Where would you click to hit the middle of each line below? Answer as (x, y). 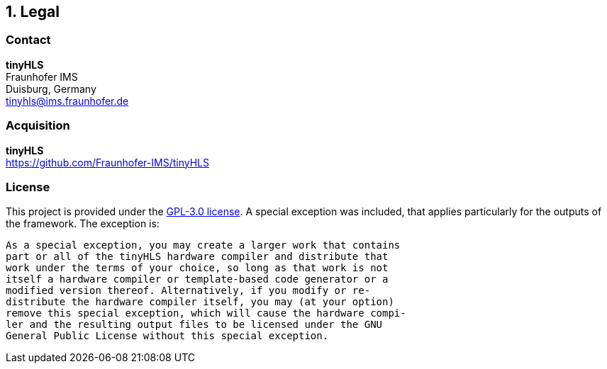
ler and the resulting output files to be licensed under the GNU (194, 325)
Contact (28, 40)
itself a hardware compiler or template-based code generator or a (197, 279)
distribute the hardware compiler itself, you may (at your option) (200, 302)
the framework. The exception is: (83, 224)
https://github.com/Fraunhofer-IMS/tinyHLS (107, 162)
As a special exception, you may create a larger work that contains (203, 245)
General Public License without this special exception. (167, 336)
